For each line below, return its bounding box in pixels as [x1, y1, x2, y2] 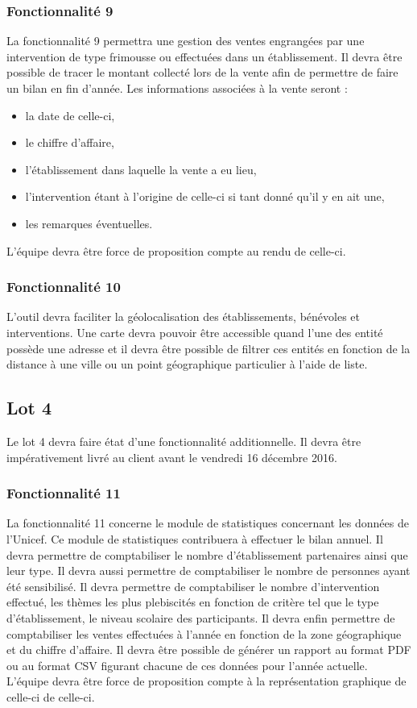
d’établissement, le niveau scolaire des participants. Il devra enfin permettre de [6, 609, 395, 626]
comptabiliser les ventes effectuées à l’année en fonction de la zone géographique [6, 625, 402, 642]
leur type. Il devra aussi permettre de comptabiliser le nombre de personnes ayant [6, 562, 411, 579]
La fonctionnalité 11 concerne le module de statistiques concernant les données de [6, 514, 409, 531]
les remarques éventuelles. [25, 214, 153, 231]
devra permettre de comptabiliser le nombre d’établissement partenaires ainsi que [6, 546, 408, 563]
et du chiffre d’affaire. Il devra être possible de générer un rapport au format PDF [6, 641, 411, 658]
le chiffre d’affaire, [25, 134, 114, 151]
